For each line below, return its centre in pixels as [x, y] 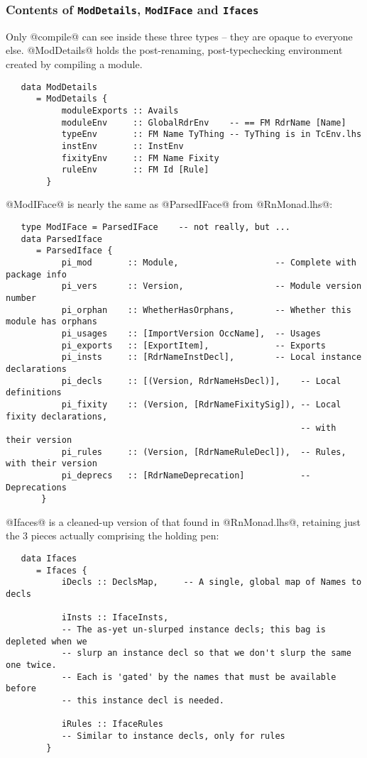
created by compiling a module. [74, 64]
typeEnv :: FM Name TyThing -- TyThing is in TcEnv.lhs [212, 134]
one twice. [31, 665]
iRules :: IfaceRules [112, 724]
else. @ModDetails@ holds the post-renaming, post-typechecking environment [174, 50]
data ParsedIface [62, 239]
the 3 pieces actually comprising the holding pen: [113, 535]
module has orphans [51, 322]
